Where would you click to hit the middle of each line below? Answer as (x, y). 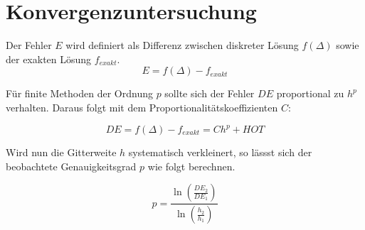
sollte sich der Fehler (210, 93)
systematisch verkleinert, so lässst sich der (220, 152)
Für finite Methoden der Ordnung (79, 93)
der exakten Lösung (49, 59)
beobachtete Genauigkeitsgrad (71, 166)
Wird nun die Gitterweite (61, 152)
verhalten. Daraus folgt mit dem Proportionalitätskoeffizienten (142, 107)
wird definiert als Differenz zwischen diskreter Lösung (182, 45)
